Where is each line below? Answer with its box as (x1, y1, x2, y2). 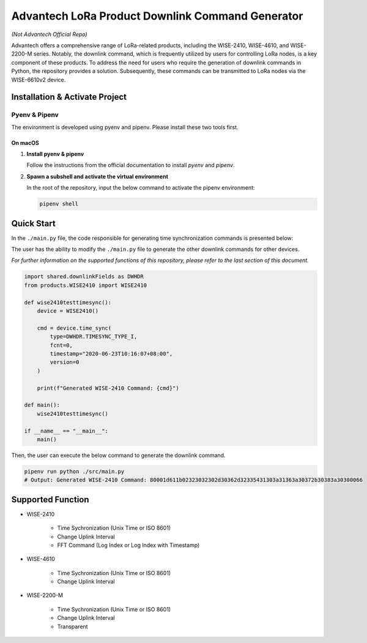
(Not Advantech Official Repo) (11, 31, 88, 38)
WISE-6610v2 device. (11, 76, 66, 83)
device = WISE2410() (37, 308, 99, 314)
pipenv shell (39, 201, 79, 207)
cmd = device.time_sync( (37, 324, 112, 332)
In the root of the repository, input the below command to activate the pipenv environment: (26, 184, 255, 191)
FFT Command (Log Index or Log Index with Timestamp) (57, 541, 200, 549)
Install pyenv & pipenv (26, 151, 84, 158)
